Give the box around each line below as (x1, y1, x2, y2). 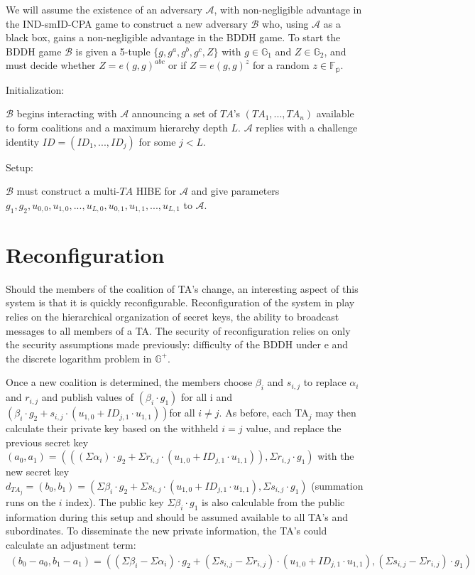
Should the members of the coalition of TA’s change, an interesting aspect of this (6, 281, 359, 296)
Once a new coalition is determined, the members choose (6, 375, 253, 389)
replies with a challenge (256, 120, 358, 135)
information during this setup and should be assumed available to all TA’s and (6, 509, 349, 524)
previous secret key (6, 434, 89, 449)
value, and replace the (246, 421, 342, 436)
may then (315, 405, 356, 420)
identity (6, 134, 40, 149)
